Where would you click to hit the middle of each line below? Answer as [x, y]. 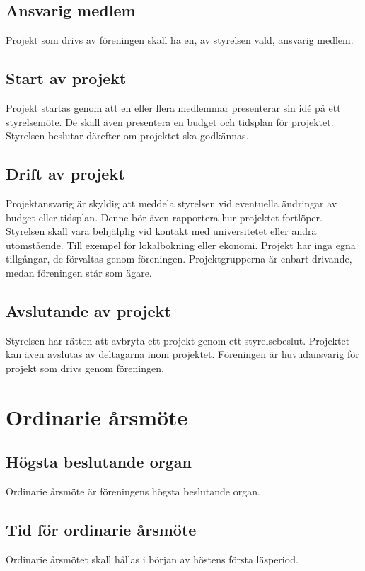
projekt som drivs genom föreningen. [85, 368]
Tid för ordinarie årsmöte [101, 530]
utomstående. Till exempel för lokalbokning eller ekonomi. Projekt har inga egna [181, 244]
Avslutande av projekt [88, 310]
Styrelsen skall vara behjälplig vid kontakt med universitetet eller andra [161, 231]
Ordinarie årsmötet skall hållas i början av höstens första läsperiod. [152, 559]
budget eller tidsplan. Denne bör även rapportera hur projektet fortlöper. [164, 217]
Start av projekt [66, 78]
